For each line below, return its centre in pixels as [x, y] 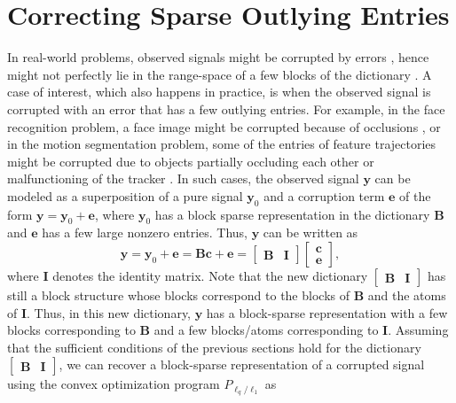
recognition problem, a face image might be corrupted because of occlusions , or [224, 126]
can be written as [311, 232]
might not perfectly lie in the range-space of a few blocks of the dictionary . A [220, 74]
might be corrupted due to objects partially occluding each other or [191, 161]
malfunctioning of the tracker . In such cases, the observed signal [183, 178]
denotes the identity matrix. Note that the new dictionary [210, 276]
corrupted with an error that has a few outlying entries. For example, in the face [226, 108]
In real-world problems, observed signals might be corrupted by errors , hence [218, 57]
